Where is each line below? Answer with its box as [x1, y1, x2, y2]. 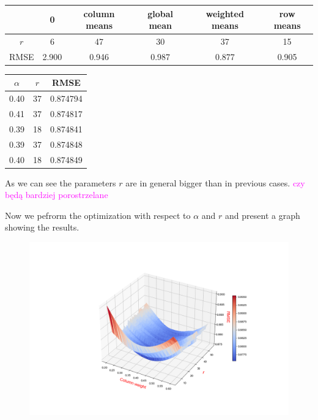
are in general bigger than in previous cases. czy [125, 176, 305, 189]
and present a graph [225, 208, 300, 221]
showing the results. [5, 221, 79, 234]
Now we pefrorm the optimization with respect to [5, 208, 191, 221]
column [83, 7, 115, 20]
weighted [205, 7, 244, 20]
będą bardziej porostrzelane [5, 188, 108, 201]
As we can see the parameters [5, 176, 116, 189]
